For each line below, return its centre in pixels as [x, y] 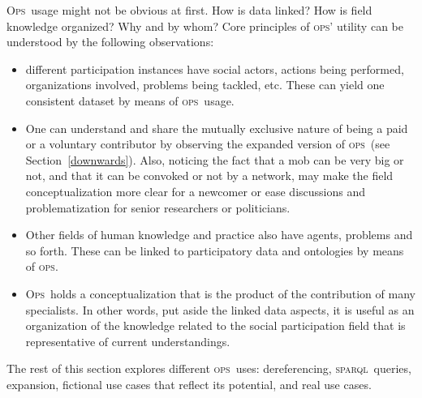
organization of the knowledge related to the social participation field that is [215, 325]
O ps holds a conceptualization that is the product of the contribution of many [220, 293]
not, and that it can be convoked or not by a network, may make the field [209, 175]
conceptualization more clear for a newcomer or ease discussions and [195, 191]
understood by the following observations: [110, 42]
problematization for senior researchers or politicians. [158, 207]
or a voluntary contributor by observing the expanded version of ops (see [208, 144]
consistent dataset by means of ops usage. [130, 100]
